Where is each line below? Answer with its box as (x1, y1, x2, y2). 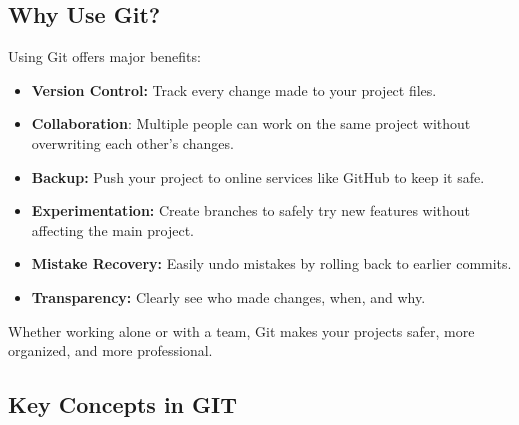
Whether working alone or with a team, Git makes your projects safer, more (8, 320, 475, 341)
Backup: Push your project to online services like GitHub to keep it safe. (31, 166, 485, 187)
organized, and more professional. (8, 340, 213, 361)
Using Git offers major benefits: (8, 46, 201, 67)
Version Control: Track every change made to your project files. (31, 79, 437, 100)
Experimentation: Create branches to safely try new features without (31, 200, 471, 221)
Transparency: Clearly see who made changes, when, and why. (31, 286, 426, 307)
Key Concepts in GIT (8, 389, 238, 420)
